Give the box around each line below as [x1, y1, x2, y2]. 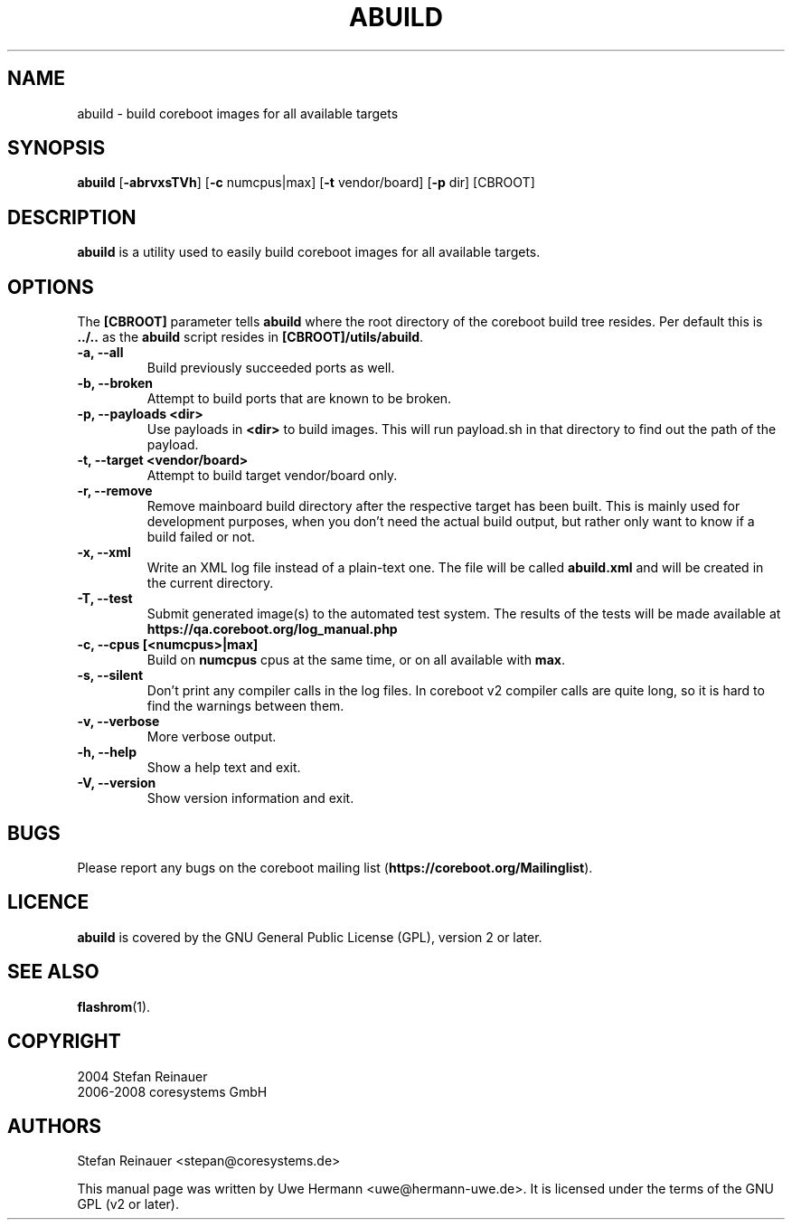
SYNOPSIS [7, 137, 106, 160]
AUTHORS [7, 1114, 102, 1137]
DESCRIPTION [7, 205, 137, 229]
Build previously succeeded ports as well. [146, 360, 395, 376]
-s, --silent [77, 667, 144, 684]
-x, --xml [77, 544, 131, 561]
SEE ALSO [7, 960, 99, 984]
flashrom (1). [77, 998, 151, 1015]
